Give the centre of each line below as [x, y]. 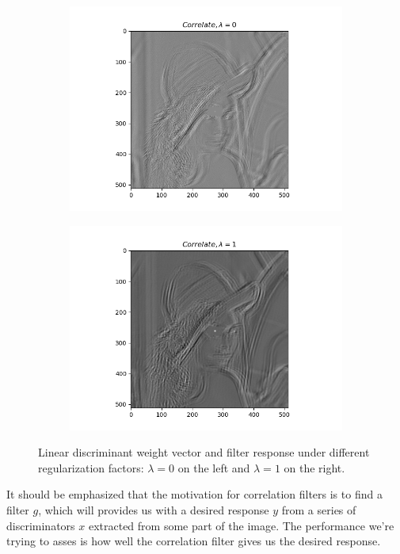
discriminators [41, 525]
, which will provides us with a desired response [154, 509]
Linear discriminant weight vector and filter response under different [204, 452]
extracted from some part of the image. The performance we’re [241, 525]
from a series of [319, 509]
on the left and [214, 467]
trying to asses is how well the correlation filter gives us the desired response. [194, 541]
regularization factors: [91, 467]
